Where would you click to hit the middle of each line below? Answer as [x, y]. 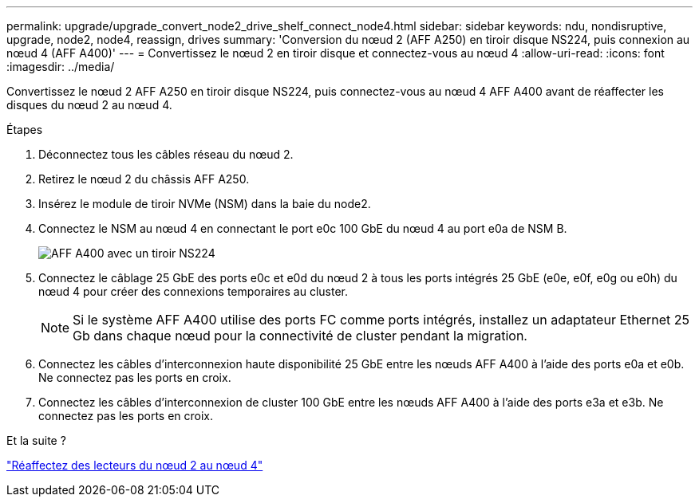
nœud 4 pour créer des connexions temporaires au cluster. [193, 291]
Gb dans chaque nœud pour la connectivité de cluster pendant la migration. [300, 336]
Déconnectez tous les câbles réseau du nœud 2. [166, 154]
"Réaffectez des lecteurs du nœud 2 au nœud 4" [135, 465]
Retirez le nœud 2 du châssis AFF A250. [144, 179]
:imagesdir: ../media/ [61, 67]
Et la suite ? [36, 440]
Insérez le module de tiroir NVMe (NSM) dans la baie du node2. [205, 204]
